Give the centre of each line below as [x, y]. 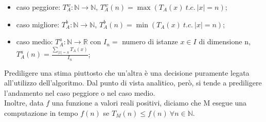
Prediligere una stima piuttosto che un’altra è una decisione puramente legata [127, 72]
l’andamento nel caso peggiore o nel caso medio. [80, 92]
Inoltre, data [24, 103]
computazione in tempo [41, 112]
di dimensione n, [225, 41]
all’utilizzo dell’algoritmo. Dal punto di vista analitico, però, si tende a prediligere [133, 83]
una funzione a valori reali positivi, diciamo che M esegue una [149, 103]
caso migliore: [38, 24]
